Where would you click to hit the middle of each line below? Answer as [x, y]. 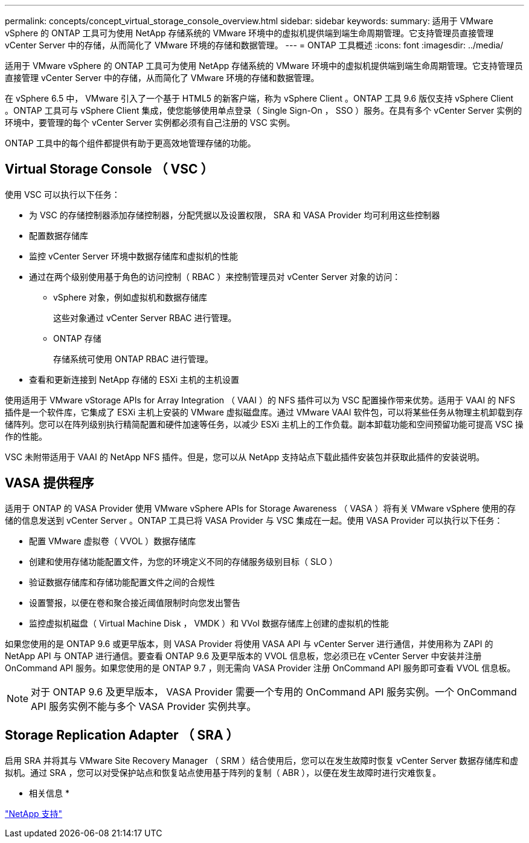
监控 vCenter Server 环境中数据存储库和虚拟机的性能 [133, 256]
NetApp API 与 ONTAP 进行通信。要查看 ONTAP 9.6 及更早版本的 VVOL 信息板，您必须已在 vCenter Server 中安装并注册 [243, 656]
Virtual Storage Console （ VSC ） [109, 169]
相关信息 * [49, 793]
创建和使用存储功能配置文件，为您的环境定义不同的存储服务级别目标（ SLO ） [184, 561]
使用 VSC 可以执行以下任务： [63, 194]
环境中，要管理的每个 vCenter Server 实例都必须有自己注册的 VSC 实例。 [150, 122]
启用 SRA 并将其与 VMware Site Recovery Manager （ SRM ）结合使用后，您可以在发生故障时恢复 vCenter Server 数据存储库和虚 [262, 760]
